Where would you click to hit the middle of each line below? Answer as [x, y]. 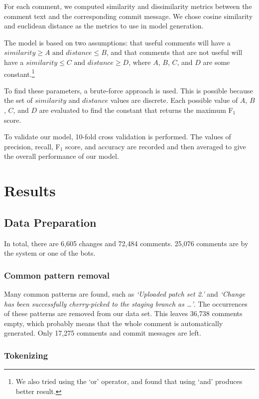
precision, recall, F [32, 146]
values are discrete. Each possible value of [174, 100]
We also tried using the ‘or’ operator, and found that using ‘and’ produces [129, 381]
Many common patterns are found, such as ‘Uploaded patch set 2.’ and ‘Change [125, 293]
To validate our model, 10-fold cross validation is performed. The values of [118, 137]
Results [30, 191]
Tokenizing [26, 355]
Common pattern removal [57, 275]
